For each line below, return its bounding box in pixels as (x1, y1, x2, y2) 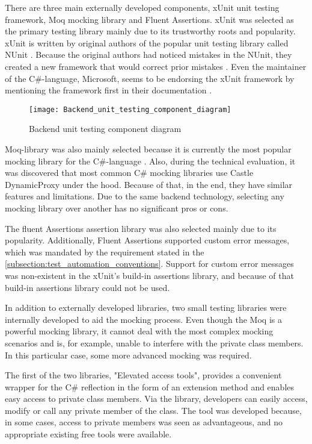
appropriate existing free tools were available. (5, 428, 172, 440)
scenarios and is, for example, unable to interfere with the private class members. (5, 336, 304, 349)
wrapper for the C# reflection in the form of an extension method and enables (5, 380, 295, 393)
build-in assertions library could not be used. (5, 281, 170, 293)
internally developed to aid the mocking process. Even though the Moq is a (5, 313, 282, 325)
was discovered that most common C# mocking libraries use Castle (5, 166, 254, 179)
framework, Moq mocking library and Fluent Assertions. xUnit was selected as (5, 13, 294, 25)
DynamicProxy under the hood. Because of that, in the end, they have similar (5, 178, 293, 190)
